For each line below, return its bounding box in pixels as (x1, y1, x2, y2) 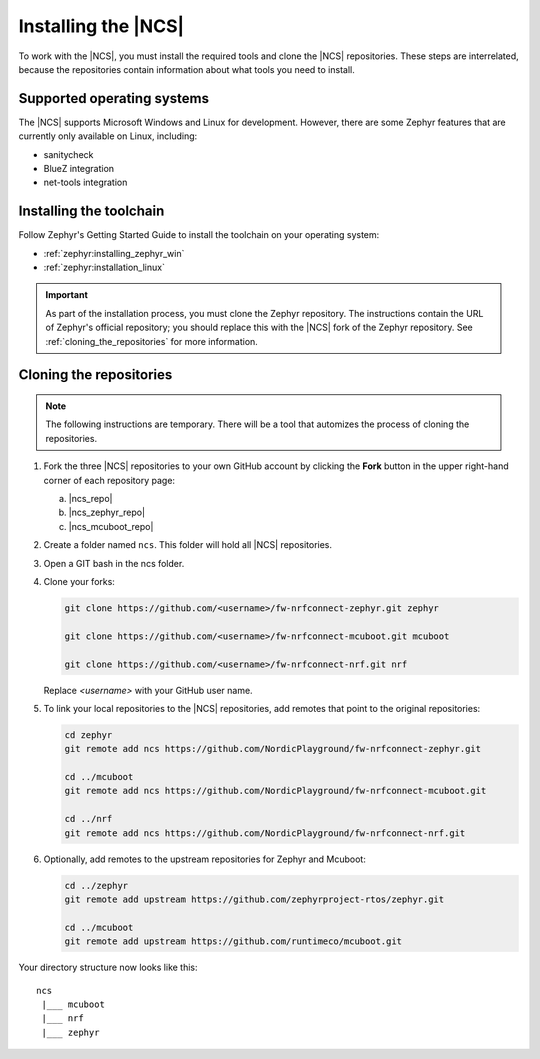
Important (45, 289, 89, 301)
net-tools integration (43, 176, 128, 189)
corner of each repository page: (43, 474, 175, 486)
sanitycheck (43, 148, 94, 160)
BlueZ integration (43, 163, 115, 175)
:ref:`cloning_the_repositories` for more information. (45, 335, 259, 347)
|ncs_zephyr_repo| (68, 506, 145, 519)
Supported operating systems (18, 90, 210, 107)
